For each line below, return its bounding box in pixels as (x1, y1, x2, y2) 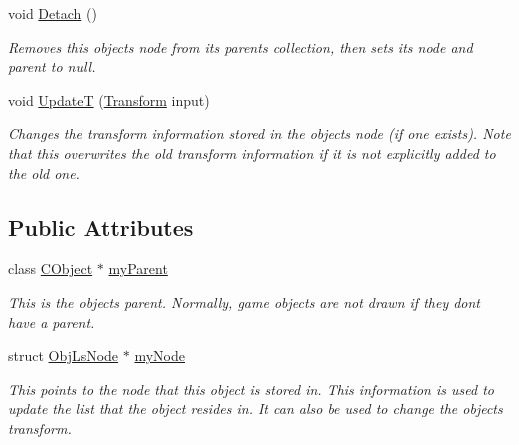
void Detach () (8, 3, 97, 23)
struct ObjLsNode (8, 345, 119, 366)
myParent (108, 258, 168, 279)
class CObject (8, 258, 93, 279)
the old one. (8, 162, 80, 183)
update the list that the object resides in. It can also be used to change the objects (8, 398, 503, 419)
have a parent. (8, 311, 95, 332)
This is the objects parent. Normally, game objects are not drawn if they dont (8, 291, 481, 312)
